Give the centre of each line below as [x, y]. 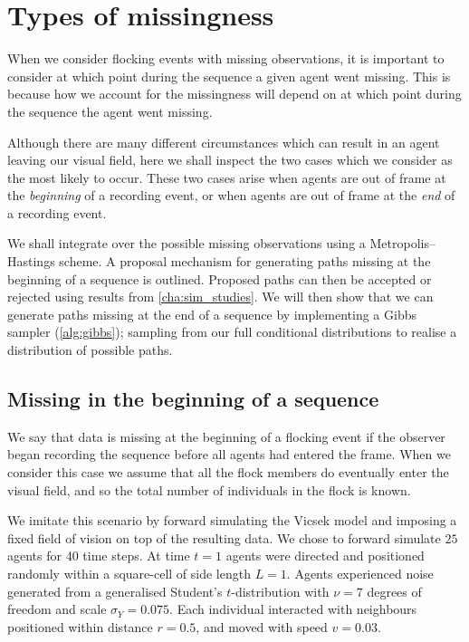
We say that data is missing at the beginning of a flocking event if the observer [226, 436]
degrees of [394, 591]
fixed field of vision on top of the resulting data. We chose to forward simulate [224, 537]
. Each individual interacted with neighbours [293, 609]
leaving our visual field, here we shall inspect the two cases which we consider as [230, 160]
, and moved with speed [262, 626]
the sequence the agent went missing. [110, 111]
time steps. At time [136, 556]
